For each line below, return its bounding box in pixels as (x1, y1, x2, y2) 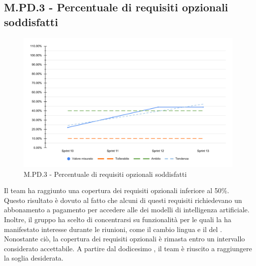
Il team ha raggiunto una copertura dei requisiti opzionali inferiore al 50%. (4, 185, 229, 196)
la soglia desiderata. (4, 253, 64, 263)
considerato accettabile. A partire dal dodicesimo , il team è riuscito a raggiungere (4, 243, 252, 253)
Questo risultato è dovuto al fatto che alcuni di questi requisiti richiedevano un (4, 195, 242, 205)
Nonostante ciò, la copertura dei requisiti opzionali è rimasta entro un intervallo (4, 233, 245, 244)
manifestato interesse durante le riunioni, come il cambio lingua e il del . (4, 224, 222, 234)
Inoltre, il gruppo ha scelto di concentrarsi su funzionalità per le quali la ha (4, 214, 231, 225)
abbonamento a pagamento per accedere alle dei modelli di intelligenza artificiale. (4, 204, 250, 215)
